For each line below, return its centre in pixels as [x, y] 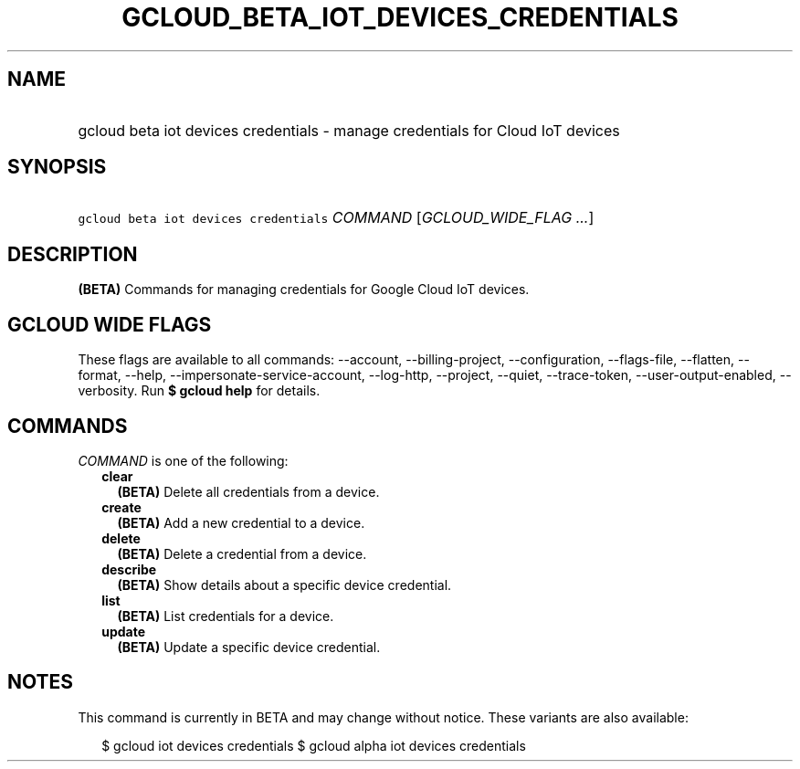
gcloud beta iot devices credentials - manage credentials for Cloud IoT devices [349, 130]
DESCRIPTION [73, 254]
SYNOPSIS [57, 167]
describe [129, 569]
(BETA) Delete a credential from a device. [242, 553]
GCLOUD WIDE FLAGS [110, 324]
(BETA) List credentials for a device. [226, 616]
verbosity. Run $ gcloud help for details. [199, 391]
